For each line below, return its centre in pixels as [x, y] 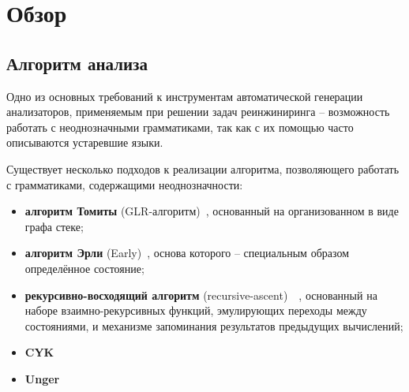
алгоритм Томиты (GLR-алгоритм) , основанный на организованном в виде [212, 211]
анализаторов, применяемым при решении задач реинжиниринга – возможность [198, 112]
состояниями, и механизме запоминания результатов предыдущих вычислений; [214, 325]
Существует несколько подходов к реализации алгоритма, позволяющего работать [203, 168]
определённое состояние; [84, 268]
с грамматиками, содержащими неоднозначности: [125, 184]
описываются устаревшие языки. [85, 142]
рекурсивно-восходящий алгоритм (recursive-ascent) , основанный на [201, 295]
